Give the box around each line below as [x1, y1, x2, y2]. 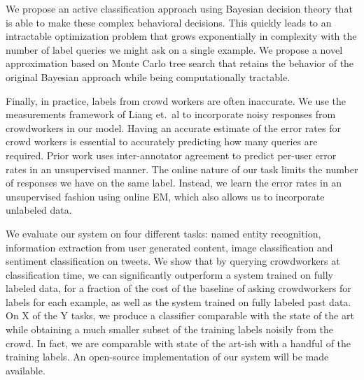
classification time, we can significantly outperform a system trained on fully [6, 267, 333, 282]
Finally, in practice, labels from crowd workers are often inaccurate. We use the [6, 93, 346, 108]
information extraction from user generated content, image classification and [6, 240, 333, 254]
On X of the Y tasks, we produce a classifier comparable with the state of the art [6, 308, 354, 323]
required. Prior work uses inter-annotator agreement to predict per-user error [6, 147, 337, 162]
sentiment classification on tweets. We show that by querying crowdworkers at [6, 254, 340, 268]
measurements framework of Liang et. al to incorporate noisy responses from [6, 107, 336, 122]
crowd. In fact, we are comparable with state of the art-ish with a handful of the [6, 335, 351, 350]
